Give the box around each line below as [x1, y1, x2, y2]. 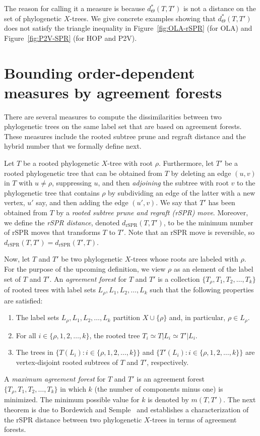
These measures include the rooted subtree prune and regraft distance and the [4, 131, 246, 141]
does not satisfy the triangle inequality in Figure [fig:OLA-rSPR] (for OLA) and [4, 23, 252, 33]
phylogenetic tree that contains [4, 187, 100, 198]
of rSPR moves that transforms [4, 227, 100, 237]
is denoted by [148, 394, 189, 405]
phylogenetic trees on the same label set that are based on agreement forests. [4, 121, 242, 132]
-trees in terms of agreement [150, 414, 237, 424]
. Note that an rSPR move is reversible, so [124, 227, 255, 237]
